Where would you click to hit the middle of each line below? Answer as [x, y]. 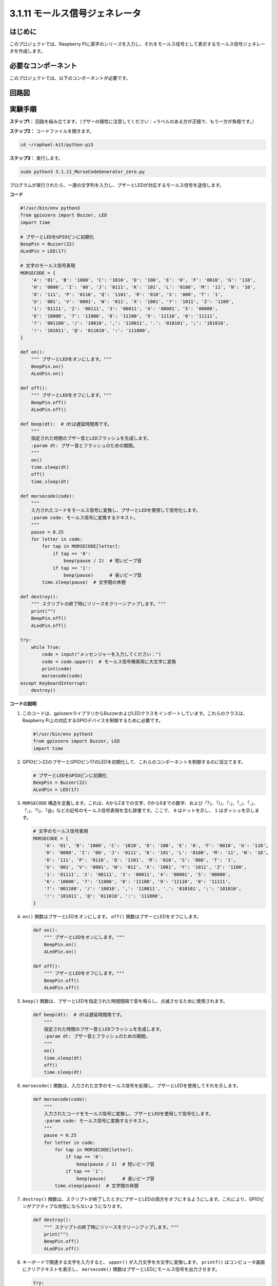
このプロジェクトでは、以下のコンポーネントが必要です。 [70, 78]
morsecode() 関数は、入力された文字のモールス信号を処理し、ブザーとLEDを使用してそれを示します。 [132, 1086]
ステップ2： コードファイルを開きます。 [52, 131]
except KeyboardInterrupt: [54, 683]
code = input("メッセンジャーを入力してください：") [102, 654]
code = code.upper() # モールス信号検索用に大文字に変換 [109, 662]
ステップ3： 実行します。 [36, 158]
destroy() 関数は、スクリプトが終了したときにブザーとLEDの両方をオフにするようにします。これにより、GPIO [141, 1199]
